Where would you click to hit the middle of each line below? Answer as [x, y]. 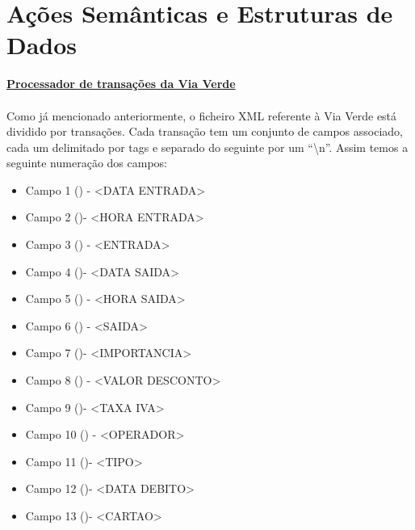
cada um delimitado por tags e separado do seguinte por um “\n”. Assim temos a [207, 147]
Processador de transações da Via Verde [121, 84]
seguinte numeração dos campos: [87, 163]
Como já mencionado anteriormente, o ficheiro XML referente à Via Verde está [202, 115]
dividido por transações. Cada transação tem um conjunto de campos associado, [205, 131]
